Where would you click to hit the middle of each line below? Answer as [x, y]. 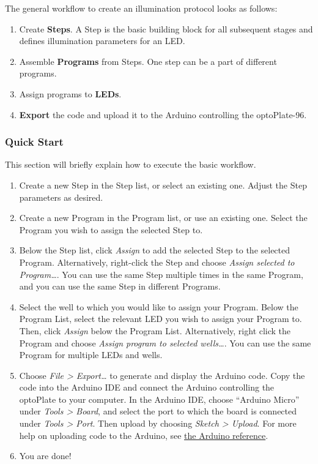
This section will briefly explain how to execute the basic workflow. [131, 164]
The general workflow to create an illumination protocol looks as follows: [141, 8]
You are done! [45, 456]
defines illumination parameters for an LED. [102, 41]
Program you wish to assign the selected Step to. [111, 229]
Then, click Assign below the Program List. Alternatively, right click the [155, 330]
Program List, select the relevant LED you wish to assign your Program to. [161, 319]
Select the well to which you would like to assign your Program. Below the [159, 306]
